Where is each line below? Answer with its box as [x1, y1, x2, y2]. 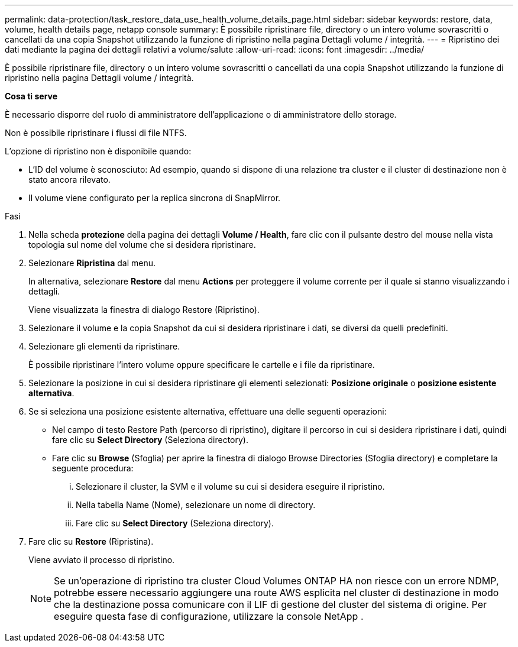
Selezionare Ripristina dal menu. [28, 258, 156, 268]
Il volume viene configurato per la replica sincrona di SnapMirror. [28, 193, 281, 203]
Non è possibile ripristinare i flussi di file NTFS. [5, 128, 187, 138]
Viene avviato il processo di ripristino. [28, 555, 175, 565]
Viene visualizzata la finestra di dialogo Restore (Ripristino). [28, 305, 260, 315]
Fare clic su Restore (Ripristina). [28, 536, 154, 546]
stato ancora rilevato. [28, 174, 111, 185]
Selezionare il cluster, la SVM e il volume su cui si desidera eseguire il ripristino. [76, 481, 385, 491]
